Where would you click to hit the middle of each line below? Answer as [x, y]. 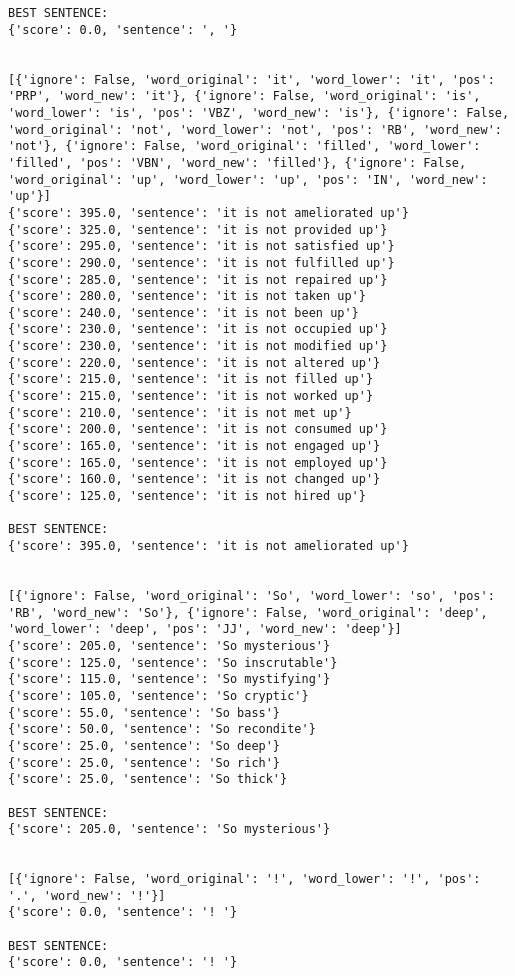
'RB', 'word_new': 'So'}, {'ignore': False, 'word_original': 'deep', [248, 612]
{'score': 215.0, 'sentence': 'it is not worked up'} [191, 396]
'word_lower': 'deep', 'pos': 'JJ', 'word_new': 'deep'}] [205, 629]
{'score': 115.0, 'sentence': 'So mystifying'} [169, 679]
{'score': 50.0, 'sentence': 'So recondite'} [162, 729]
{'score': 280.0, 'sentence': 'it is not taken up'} [187, 296]
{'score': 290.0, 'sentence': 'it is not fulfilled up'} [201, 262]
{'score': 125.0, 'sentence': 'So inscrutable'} [173, 662]
